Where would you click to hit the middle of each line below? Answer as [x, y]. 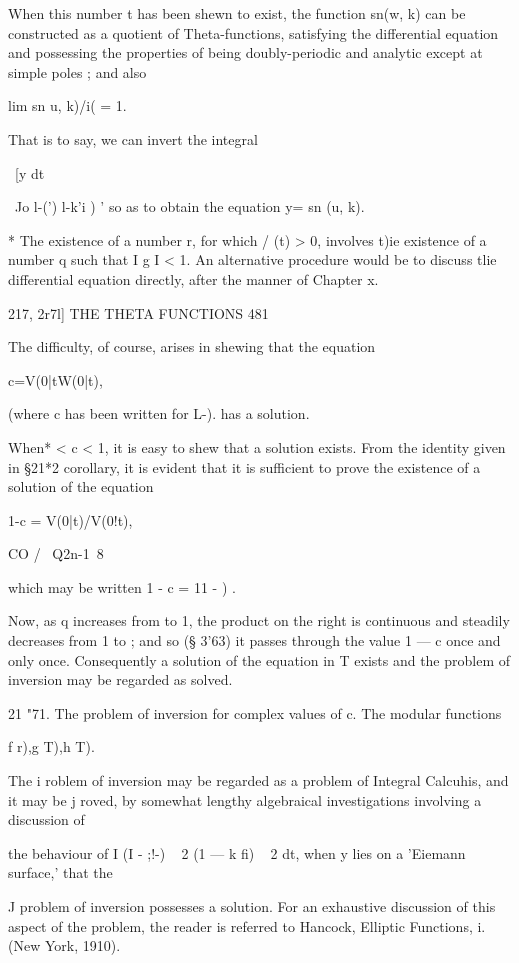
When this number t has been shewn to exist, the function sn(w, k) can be [237, 13]
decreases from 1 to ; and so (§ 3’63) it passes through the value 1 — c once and [254, 640]
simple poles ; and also [77, 71]
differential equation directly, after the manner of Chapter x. [193, 278]
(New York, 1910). [64, 945]
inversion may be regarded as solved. [120, 679]
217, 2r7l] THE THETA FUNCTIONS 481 [138, 312]
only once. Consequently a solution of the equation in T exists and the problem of [259, 659]
